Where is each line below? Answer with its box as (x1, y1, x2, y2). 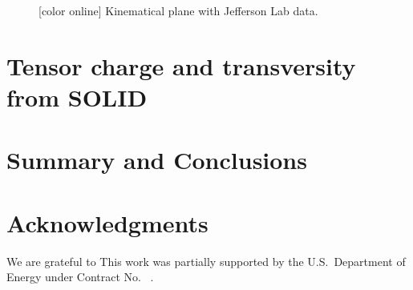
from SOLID (6, 80, 148, 113)
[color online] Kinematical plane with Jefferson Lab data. (38, 2, 318, 18)
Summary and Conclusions (6, 143, 307, 176)
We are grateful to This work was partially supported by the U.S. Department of (6, 252, 406, 269)
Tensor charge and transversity (6, 49, 356, 82)
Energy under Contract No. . (6, 268, 154, 285)
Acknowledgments (6, 206, 209, 239)
